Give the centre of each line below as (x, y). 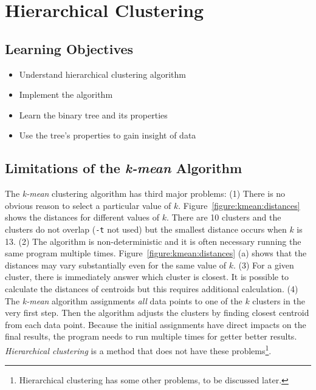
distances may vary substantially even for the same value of (116, 265)
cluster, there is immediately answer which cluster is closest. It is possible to (147, 277)
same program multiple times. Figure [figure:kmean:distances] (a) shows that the (156, 253)
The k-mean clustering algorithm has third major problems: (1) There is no (145, 193)
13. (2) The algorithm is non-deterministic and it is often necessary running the (153, 241)
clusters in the (279, 300)
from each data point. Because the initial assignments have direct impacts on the (156, 324)
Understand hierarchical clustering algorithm (102, 74)
